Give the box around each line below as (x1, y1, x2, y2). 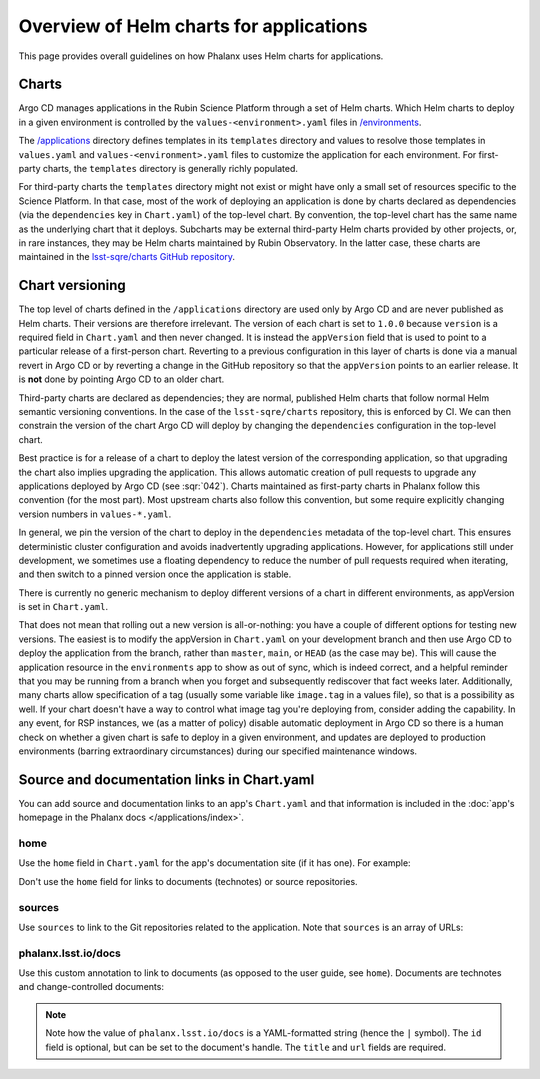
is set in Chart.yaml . (18, 601, 109, 613)
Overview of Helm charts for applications (18, 15, 368, 37)
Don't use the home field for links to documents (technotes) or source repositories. (18, 875, 359, 887)
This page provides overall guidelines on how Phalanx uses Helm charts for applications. (18, 50, 384, 62)
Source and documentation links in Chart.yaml (18, 771, 315, 788)
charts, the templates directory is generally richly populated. (42, 163, 299, 175)
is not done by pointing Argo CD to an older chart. (18, 373, 225, 385)
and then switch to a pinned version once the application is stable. (18, 568, 292, 580)
